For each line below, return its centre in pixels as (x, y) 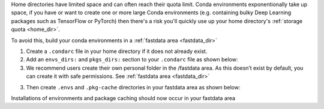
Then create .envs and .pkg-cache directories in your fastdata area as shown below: (133, 87)
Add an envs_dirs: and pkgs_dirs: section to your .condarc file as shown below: (132, 60)
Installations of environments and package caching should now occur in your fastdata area (123, 98)
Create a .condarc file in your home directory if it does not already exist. (117, 51)
